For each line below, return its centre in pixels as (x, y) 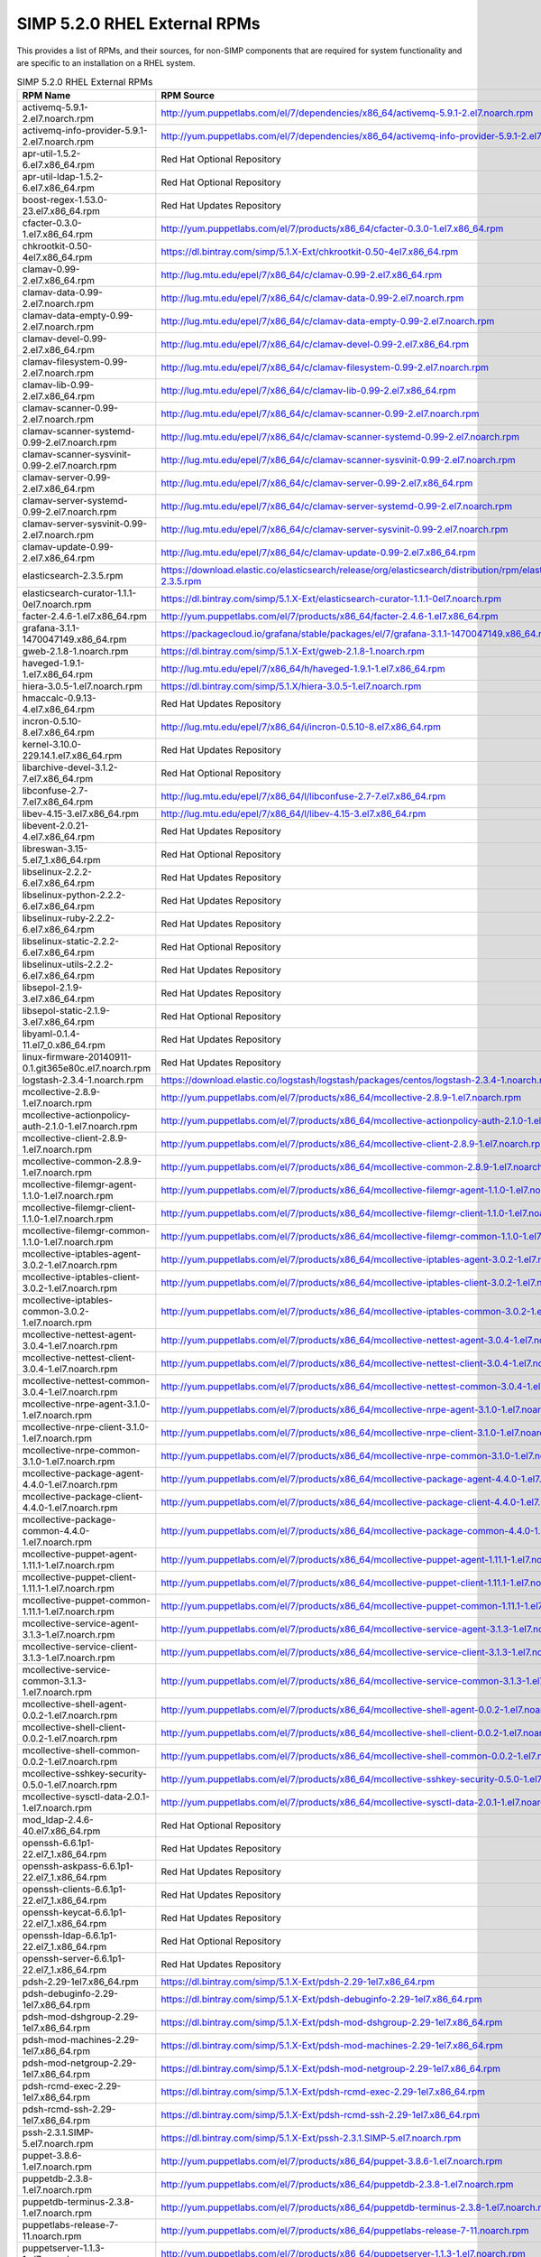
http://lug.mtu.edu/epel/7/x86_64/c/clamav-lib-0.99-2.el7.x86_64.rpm (308, 390)
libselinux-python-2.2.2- (74, 895)
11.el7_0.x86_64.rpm (64, 1045)
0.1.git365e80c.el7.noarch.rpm (87, 1068)
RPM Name (46, 95)
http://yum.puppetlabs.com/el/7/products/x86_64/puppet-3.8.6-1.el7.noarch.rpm (332, 2160)
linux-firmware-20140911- (77, 1056)
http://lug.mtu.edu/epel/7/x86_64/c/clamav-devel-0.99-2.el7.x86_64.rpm (315, 344)
